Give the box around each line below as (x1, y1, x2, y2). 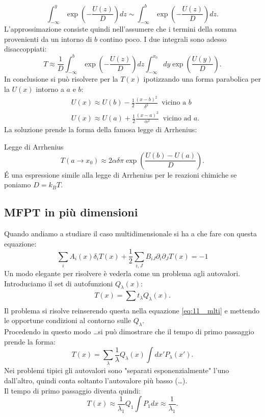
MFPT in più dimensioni (4, 204, 138, 220)
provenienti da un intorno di (4, 33, 92, 44)
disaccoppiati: (4, 43, 47, 54)
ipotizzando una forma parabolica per (143, 73, 261, 84)
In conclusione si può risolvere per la (4, 73, 118, 84)
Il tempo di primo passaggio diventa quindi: (4, 385, 141, 396)
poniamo (4, 179, 31, 190)
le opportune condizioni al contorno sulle (4, 315, 131, 326)
